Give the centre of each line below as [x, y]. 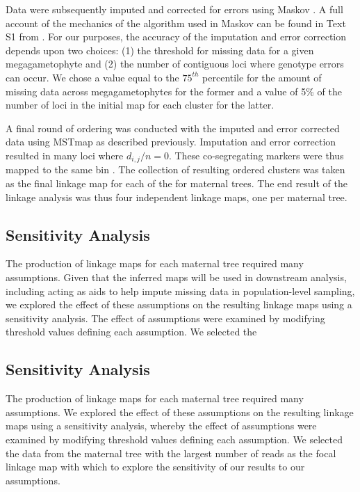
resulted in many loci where [65, 155]
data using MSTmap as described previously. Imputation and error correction [171, 142]
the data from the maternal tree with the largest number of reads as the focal [171, 453]
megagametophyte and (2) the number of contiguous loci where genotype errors [175, 64]
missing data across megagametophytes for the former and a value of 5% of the [174, 91]
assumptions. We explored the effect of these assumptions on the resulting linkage [180, 412]
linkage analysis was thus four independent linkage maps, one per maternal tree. [177, 197]
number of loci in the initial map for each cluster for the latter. [140, 105]
